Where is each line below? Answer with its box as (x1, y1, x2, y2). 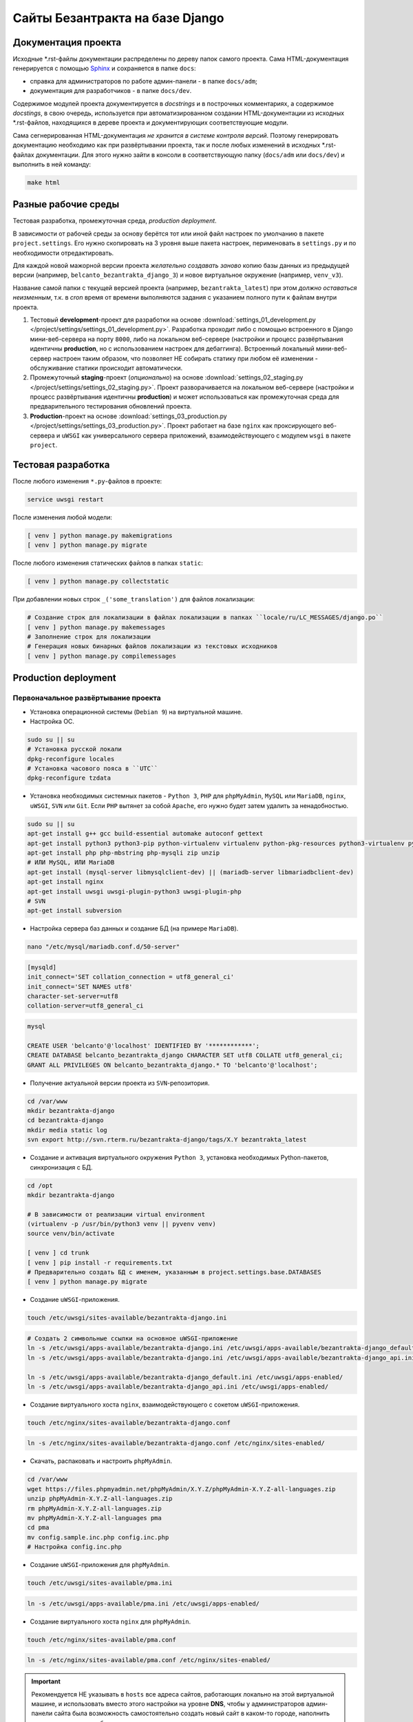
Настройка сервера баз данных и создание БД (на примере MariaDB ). (30, 924, 239, 933)
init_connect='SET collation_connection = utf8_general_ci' (27, 973, 235, 981)
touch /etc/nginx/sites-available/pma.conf (27, 1636, 177, 1643)
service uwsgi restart (27, 495, 104, 503)
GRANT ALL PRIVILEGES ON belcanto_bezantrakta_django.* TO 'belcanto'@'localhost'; (27, 1061, 318, 1069)
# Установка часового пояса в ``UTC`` (27, 765, 158, 773)
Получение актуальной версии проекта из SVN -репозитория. (30, 1079, 210, 1087)
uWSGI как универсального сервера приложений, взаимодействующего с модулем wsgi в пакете (61, 431, 351, 439)
